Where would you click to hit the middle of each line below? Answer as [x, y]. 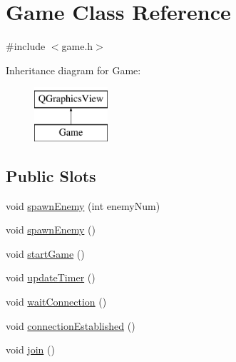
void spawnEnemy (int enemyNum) [83, 205]
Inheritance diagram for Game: [73, 70]
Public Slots [51, 175]
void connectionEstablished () [71, 325]
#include [26, 46]
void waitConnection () [56, 302]
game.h [77, 46]
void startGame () [45, 253]
